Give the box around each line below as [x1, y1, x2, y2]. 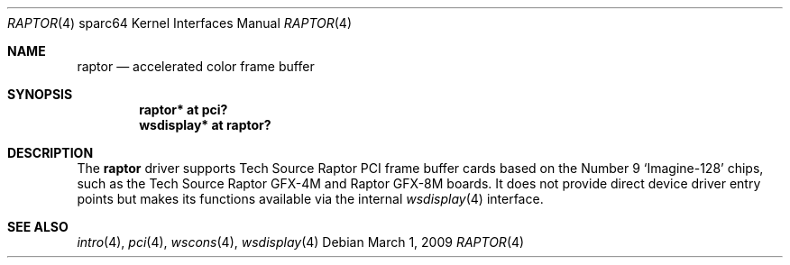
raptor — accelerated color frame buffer [77, 59, 315, 74]
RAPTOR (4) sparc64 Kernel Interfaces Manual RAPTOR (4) [7, 15, 353, 31]
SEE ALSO [7, 219, 69, 234]
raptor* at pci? [139, 102, 228, 117]
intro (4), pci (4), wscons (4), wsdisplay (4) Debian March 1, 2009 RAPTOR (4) [77, 234, 525, 250]
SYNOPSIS [7, 87, 73, 102]
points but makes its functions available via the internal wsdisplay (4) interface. [77, 191, 544, 206]
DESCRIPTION [7, 145, 94, 160]
